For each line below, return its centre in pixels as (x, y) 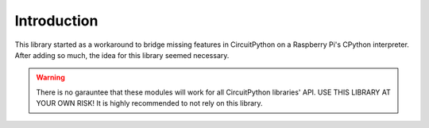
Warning (50, 78)
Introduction (56, 21)
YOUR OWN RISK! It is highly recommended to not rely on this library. (149, 103)
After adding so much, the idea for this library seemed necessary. (122, 55)
